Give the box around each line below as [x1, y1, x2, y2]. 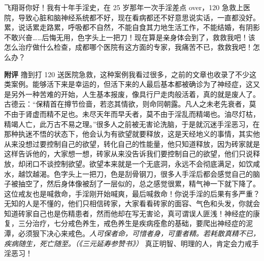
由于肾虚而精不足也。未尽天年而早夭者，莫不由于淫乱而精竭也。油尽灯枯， [11, 108, 260, 119]
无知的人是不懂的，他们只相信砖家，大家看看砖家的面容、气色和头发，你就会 [4, 198, 260, 209]
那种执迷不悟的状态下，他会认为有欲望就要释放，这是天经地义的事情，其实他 [4, 128, 260, 139]
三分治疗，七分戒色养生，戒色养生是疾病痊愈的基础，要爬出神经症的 [18, 218, 246, 229]
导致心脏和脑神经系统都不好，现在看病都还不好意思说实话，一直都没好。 [18, 12, 260, 22]
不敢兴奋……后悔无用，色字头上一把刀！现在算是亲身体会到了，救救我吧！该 [4, 31, 255, 42]
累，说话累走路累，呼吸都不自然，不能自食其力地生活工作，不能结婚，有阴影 [4, 22, 260, 32]
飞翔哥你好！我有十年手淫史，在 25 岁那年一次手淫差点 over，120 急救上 [4, 2, 243, 12]
